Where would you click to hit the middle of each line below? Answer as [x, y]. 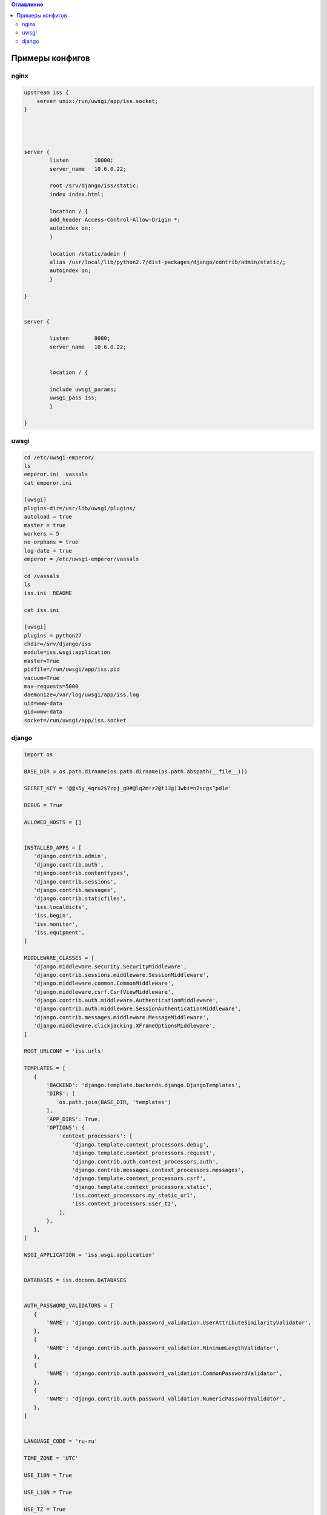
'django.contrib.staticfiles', [80, 899]
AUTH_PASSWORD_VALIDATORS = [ [69, 1306]
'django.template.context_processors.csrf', [139, 1178]
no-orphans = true [51, 542]
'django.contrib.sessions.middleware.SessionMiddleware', [121, 975]
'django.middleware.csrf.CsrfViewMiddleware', [104, 992]
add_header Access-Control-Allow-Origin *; [115, 219]
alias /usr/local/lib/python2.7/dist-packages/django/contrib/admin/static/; [167, 262]
